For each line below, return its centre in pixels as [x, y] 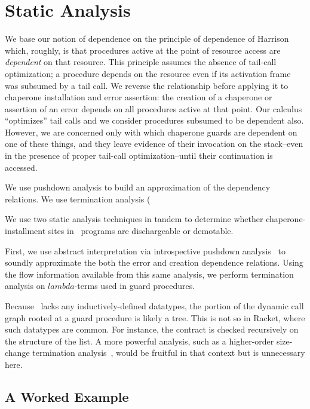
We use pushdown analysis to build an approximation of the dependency [138, 187]
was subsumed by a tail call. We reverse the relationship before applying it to [147, 85]
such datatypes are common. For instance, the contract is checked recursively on [152, 329]
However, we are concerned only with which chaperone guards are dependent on [151, 132]
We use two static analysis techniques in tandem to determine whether [134, 219]
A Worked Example [67, 396]
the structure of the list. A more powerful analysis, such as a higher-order [139, 341]
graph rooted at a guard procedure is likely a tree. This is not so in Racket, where [155, 317]
